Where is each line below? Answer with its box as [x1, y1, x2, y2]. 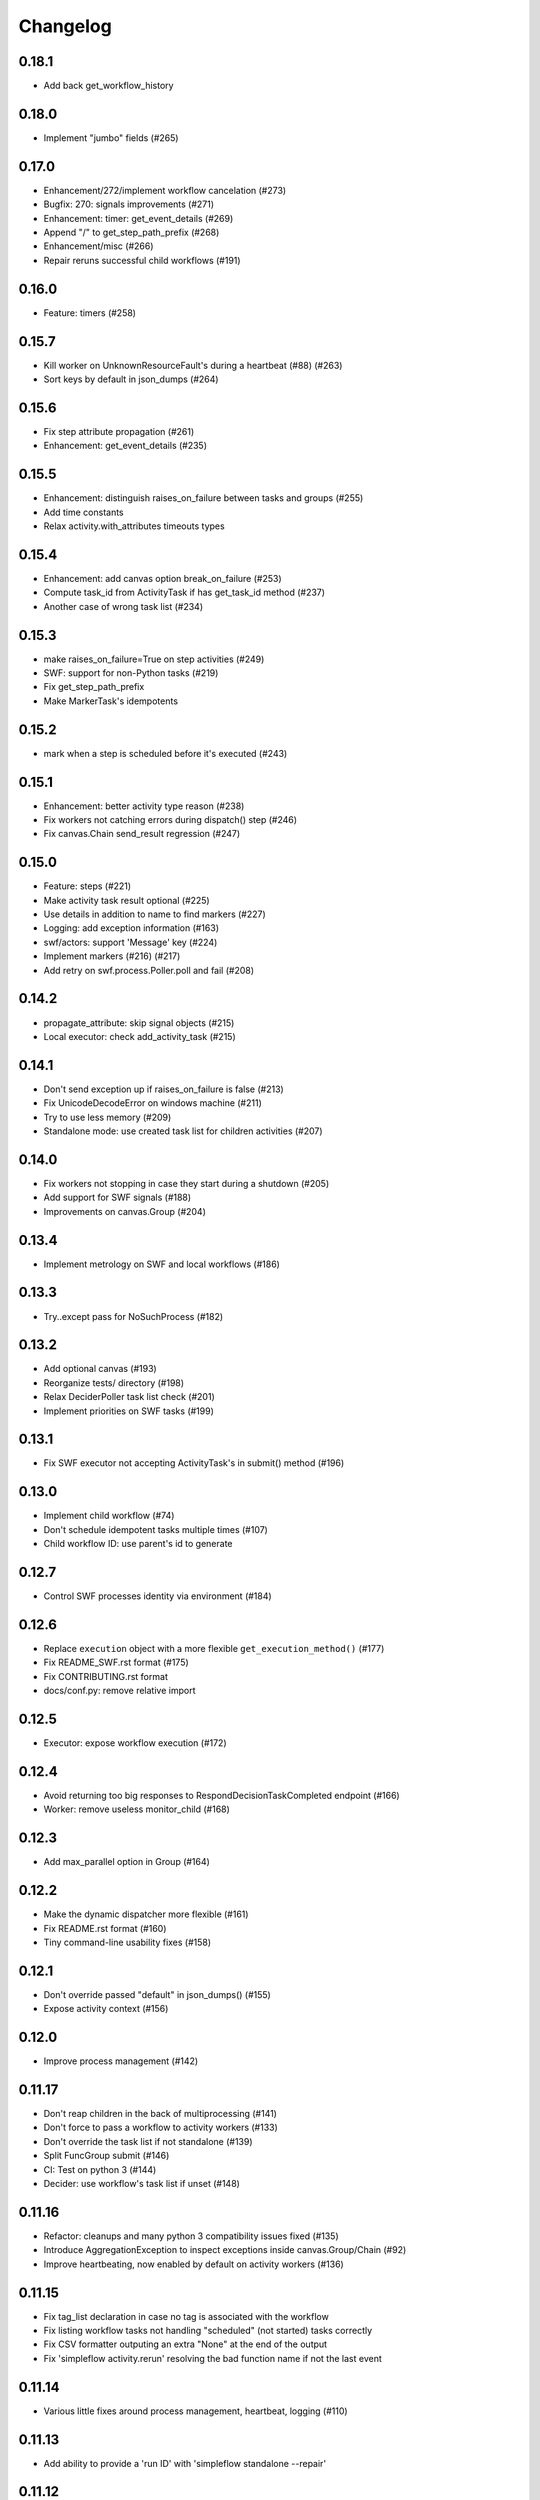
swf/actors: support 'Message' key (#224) [43, 936, 218, 948]
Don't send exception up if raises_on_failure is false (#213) [43, 1083, 284, 1095]
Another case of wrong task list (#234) [43, 600, 204, 612]
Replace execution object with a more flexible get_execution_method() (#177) [43, 1642, 385, 1654]
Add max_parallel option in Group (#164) [43, 1856, 210, 1868]
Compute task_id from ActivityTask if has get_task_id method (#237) [43, 586, 325, 599]
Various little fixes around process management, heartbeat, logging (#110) [43, 2405, 349, 2417]
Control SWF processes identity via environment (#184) [43, 1590, 272, 1602]
